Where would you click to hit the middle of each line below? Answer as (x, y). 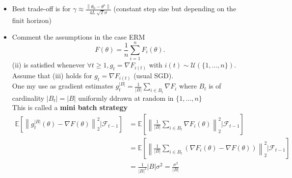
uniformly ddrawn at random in (126, 98)
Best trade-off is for (41, 9)
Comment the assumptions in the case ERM (79, 36)
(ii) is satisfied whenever (48, 65)
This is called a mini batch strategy (70, 107)
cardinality (28, 98)
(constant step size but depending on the (175, 9)
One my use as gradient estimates (63, 86)
